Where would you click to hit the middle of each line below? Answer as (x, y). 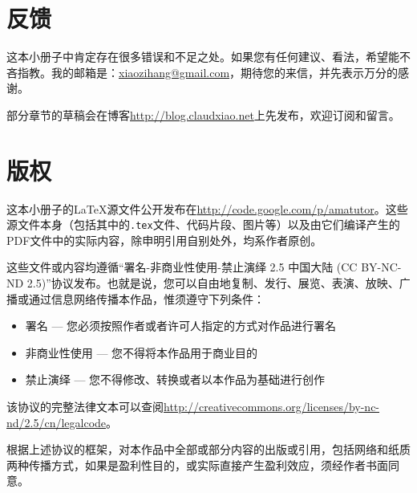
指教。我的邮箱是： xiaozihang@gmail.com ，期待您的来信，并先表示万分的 (208, 72)
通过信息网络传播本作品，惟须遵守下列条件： (146, 298)
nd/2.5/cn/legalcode (57, 422)
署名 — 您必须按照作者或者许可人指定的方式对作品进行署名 (181, 326)
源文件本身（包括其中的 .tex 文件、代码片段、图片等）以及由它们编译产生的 (203, 224)
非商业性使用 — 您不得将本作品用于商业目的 (142, 352)
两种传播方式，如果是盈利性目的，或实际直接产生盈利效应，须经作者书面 (197, 464)
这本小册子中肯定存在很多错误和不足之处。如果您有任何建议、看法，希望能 (203, 57)
